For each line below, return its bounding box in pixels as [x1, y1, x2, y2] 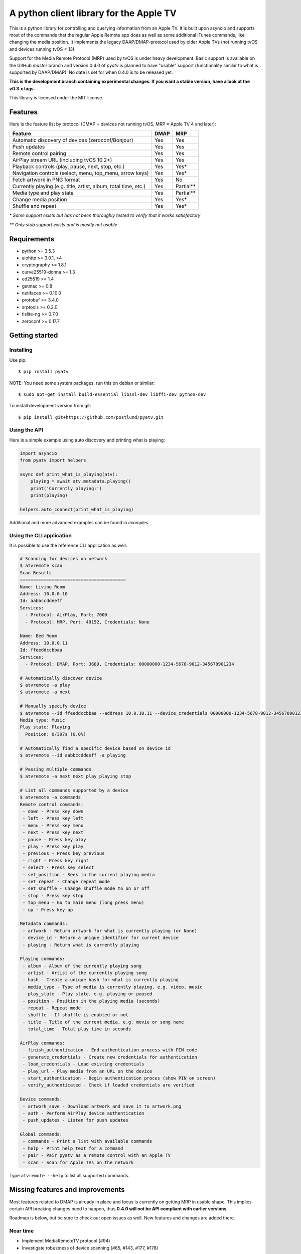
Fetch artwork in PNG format [12, 176, 80, 183]
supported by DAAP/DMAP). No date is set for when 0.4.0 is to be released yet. [9, 69, 173, 75]
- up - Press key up [23, 907, 73, 912]
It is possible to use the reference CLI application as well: [9, 542, 127, 549]
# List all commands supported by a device [20, 788, 129, 793]
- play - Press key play [23, 844, 84, 850]
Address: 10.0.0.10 [20, 591, 68, 596]
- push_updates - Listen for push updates [23, 1118, 129, 1123]
